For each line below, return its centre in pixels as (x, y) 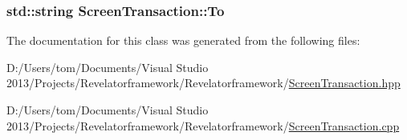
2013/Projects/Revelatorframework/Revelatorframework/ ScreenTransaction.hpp (203, 83)
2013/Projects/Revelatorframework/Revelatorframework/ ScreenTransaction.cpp (203, 125)
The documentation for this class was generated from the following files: (183, 40)
